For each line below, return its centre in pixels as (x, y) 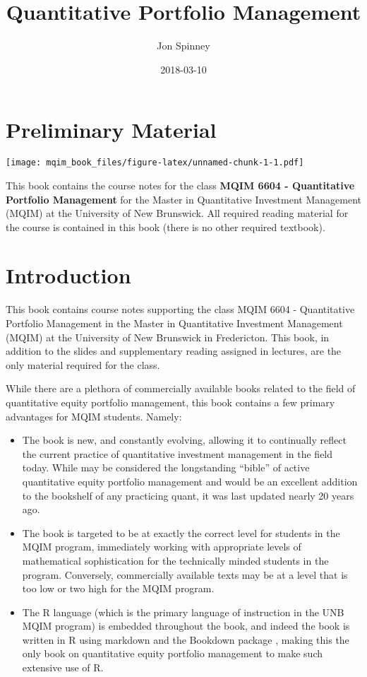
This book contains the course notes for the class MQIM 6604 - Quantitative (180, 185)
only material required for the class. (83, 364)
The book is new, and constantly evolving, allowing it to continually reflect (184, 440)
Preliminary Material (111, 130)
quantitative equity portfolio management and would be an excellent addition (190, 481)
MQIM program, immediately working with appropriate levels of (162, 547)
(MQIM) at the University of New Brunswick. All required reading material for (177, 213)
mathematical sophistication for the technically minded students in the (175, 560)
